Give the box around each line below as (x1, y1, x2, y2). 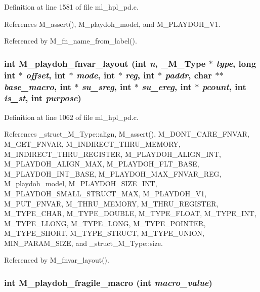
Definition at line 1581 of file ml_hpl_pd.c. (4, 2, 139, 12)
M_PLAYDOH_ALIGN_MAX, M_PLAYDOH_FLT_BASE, (4, 158, 199, 169)
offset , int (26, 68, 66, 81)
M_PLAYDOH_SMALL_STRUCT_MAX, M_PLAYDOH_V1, (4, 188, 207, 198)
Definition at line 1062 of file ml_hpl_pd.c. (4, 111, 139, 122)
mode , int (76, 68, 115, 81)
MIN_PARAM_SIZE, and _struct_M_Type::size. (4, 237, 163, 248)
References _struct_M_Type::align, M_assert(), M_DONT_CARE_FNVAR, (4, 129, 249, 139)
